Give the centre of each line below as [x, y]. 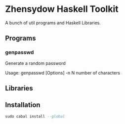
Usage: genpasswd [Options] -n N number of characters [62, 73]
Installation [23, 105]
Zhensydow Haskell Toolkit [62, 9]
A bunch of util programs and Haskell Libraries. [53, 23]
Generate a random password [35, 63]
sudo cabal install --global [35, 116]
